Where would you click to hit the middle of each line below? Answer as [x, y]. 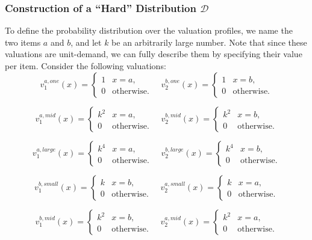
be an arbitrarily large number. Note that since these [209, 42]
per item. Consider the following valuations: [86, 66]
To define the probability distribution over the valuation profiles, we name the [149, 30]
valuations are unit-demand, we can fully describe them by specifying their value [154, 54]
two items [23, 42]
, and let [86, 42]
